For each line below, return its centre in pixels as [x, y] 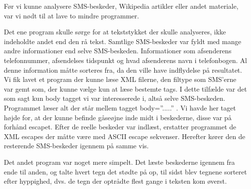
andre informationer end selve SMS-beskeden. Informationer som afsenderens [118, 51]
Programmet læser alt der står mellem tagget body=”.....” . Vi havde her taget [120, 107]
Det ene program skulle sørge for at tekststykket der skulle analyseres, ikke [115, 32]
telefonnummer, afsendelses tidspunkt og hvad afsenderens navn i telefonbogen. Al [125, 60]
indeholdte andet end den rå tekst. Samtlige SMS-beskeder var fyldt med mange [123, 41]
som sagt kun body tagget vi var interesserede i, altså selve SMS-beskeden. [115, 98]
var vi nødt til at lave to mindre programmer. [72, 15]
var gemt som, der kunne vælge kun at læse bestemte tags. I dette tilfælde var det [125, 88]
